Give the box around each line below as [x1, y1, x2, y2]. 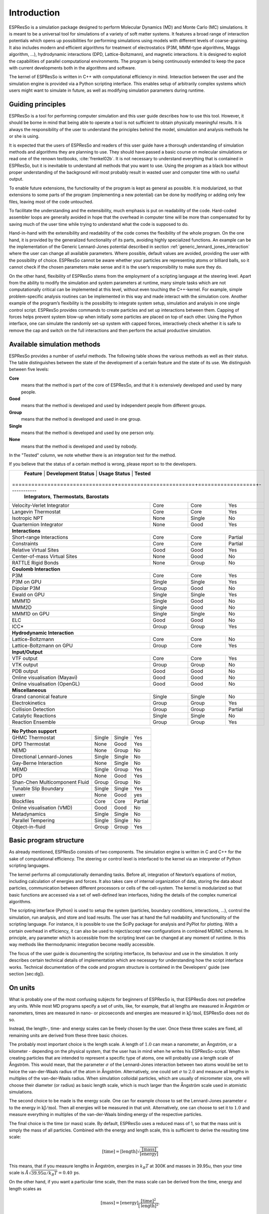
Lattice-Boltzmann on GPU [12, 642, 73, 649]
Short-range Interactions [12, 534, 68, 540]
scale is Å [9, 1170, 29, 1176]
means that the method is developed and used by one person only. [21, 430, 155, 436]
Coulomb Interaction [12, 566, 61, 573]
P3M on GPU [12, 578, 42, 585]
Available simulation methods [9, 340, 101, 348]
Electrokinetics [12, 699, 46, 706]
